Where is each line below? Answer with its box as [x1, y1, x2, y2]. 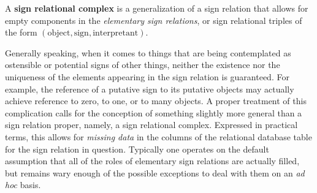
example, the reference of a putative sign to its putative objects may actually [5, 82, 294, 95]
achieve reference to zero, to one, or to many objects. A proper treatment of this [5, 94, 307, 107]
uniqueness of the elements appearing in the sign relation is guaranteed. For [5, 70, 289, 83]
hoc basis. [5, 178, 41, 191]
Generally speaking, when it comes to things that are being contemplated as [5, 46, 291, 59]
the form [5, 26, 37, 39]
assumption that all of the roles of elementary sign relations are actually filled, [5, 154, 300, 167]
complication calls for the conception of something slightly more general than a [5, 106, 302, 119]
